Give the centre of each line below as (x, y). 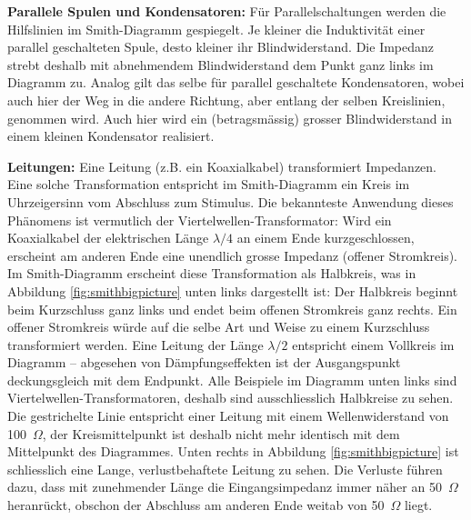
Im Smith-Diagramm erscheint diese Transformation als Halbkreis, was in (212, 273)
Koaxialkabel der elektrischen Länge (108, 238)
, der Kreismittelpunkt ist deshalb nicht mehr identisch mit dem (221, 433)
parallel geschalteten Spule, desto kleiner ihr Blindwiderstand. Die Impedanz (221, 47)
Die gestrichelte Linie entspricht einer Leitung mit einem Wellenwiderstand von (228, 416)
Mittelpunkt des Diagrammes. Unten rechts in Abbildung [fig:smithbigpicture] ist (233, 451)
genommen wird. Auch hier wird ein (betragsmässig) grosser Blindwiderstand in (230, 118)
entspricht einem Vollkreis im (373, 344)
